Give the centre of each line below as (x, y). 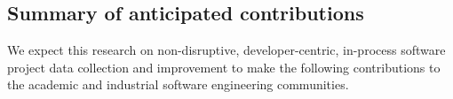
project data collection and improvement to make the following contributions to (224, 67)
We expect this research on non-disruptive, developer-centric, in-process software (226, 50)
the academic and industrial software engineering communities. (178, 84)
